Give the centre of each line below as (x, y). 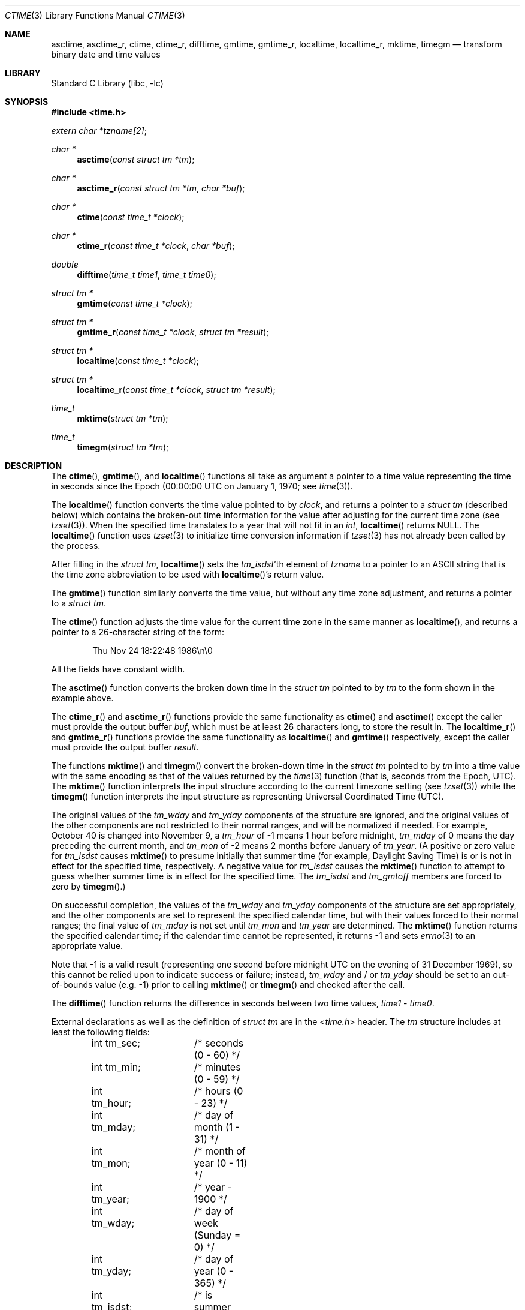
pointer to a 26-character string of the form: (138, 632)
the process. (76, 546)
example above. (82, 698)
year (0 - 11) (221, 1163)
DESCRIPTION (34, 466)
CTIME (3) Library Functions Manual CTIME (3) (95, 15)
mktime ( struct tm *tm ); (123, 418)
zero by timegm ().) (88, 886)
